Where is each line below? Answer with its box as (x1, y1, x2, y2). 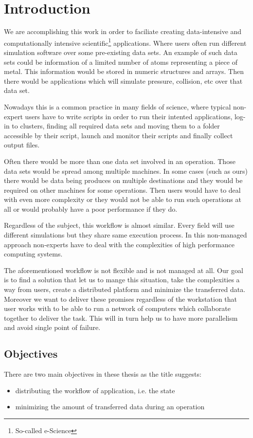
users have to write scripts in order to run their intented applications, (25, 111, 233, 121)
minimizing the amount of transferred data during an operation (15, 401, 205, 412)
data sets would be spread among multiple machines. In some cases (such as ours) (4, 165, 248, 176)
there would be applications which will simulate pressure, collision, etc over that (4, 75, 243, 86)
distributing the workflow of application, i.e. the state (15, 385, 175, 395)
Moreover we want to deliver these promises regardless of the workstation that (4, 293, 237, 304)
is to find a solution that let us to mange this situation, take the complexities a (4, 274, 240, 285)
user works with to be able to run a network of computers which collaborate (4, 303, 231, 313)
